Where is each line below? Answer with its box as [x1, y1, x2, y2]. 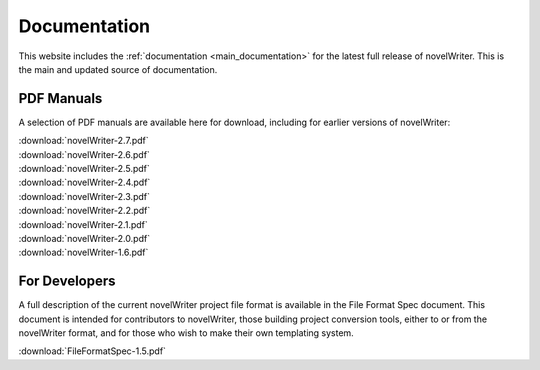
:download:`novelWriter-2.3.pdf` [18, 190, 150, 202]
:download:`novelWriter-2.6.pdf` [18, 148, 150, 160]
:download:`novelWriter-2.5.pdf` [18, 163, 150, 175]
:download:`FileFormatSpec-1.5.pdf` [18, 345, 167, 357]
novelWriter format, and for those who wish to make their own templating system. [18, 327, 354, 339]
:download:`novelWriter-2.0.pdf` [18, 232, 150, 244]
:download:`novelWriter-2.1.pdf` [18, 218, 149, 230]
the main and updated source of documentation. [18, 63, 218, 75]
